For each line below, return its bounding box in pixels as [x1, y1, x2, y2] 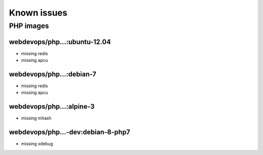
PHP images [9, 21, 49, 30]
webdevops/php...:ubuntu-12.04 [9, 38, 111, 46]
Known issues [9, 7, 68, 18]
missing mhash [21, 115, 52, 121]
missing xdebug [21, 141, 54, 147]
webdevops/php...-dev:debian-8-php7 [9, 128, 131, 136]
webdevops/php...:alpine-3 [9, 102, 95, 111]
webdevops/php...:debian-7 [9, 70, 96, 78]
